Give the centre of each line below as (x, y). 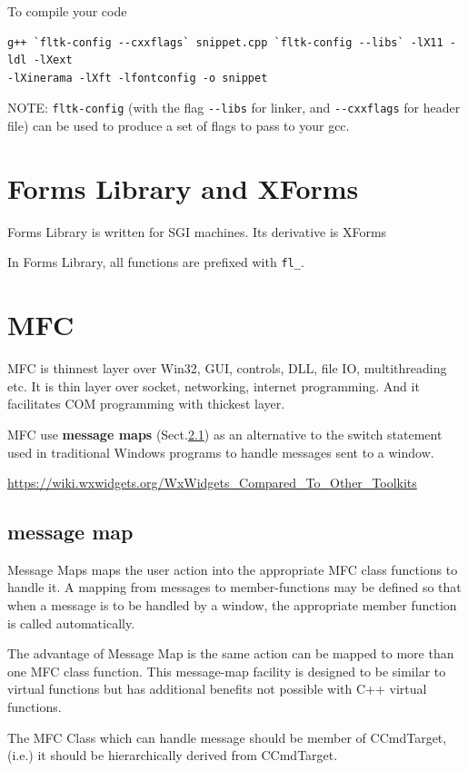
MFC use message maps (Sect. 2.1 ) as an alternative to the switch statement (225, 434)
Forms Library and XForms (183, 188)
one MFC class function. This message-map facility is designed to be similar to (227, 671)
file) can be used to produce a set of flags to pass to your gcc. (179, 126)
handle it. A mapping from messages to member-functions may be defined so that (234, 587)
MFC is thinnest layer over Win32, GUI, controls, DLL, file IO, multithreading (227, 368)
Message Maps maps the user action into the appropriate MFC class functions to (233, 569)
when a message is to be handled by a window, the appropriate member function (232, 605)
